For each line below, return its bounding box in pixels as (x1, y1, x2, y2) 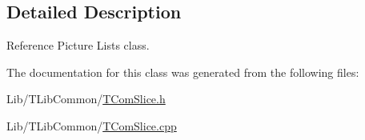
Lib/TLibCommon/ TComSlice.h (6, 90, 166, 107)
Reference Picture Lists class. (6, 37, 150, 54)
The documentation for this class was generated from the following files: (6, 63, 359, 80)
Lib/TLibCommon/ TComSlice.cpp (6, 117, 177, 134)
